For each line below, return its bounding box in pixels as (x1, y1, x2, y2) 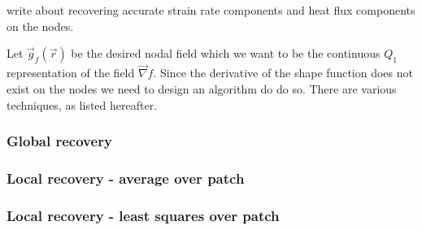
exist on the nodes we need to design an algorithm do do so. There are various (7, 80, 397, 97)
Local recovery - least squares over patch (7, 205, 280, 225)
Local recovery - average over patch (7, 167, 245, 188)
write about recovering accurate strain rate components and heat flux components (7, 2, 415, 18)
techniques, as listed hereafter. (7, 96, 158, 113)
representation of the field (7, 64, 135, 81)
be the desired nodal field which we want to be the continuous (71, 45, 381, 62)
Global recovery (7, 131, 112, 151)
